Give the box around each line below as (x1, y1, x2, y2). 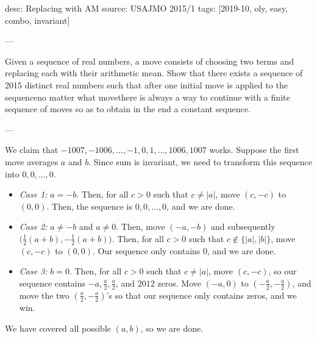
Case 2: (19, 220, 48, 233)
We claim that (5, 143, 59, 156)
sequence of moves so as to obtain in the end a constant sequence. (5, 102, 251, 115)
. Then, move (116, 220, 165, 233)
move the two (19, 288, 69, 301)
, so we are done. (140, 321, 204, 334)
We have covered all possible (5, 321, 112, 334)
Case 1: (19, 188, 48, 201)
